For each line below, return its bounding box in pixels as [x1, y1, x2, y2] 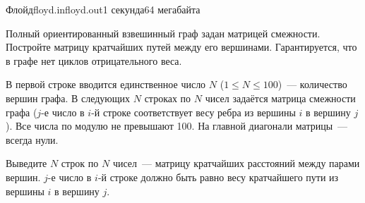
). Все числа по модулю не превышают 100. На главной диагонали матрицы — [6, 118, 348, 133]
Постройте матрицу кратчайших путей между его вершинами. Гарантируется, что [6, 39, 357, 54]
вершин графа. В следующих [6, 90, 131, 105]
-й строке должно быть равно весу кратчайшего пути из [97, 169, 339, 184]
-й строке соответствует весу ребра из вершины [91, 104, 296, 119]
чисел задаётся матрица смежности [205, 90, 356, 105]
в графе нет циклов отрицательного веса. [6, 53, 182, 68]
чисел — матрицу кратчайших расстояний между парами [112, 156, 360, 171]
